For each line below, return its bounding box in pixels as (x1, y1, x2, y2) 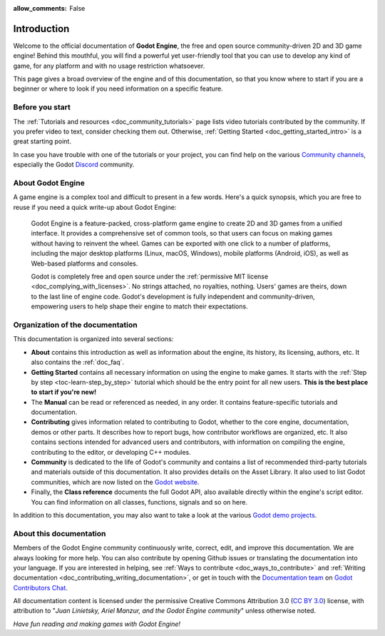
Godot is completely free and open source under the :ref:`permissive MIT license (31, 272, 269, 281)
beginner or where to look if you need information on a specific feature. (13, 84, 224, 93)
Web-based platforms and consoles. (31, 259, 138, 268)
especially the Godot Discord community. (13, 161, 135, 169)
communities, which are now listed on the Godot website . (31, 478, 200, 486)
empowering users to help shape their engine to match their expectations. (31, 302, 249, 311)
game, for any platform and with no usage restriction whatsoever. (13, 61, 205, 70)
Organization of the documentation (13, 320, 138, 330)
